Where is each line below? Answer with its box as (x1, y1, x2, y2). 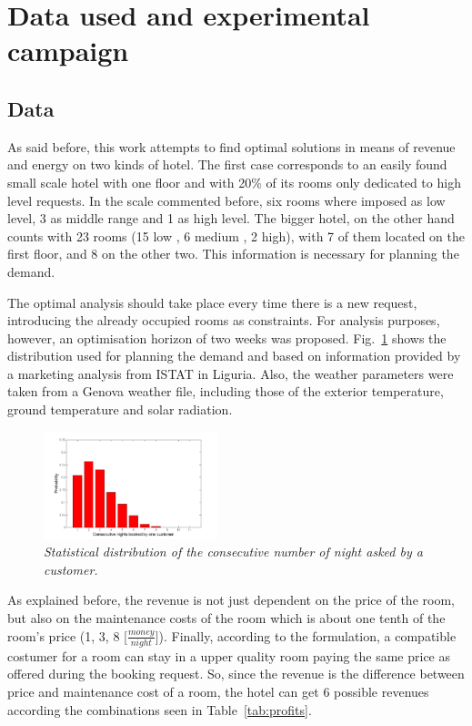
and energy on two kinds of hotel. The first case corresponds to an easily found (7, 155, 447, 174)
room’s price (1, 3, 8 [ (7, 626, 127, 645)
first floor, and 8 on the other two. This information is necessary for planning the (7, 244, 459, 263)
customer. (44, 559, 98, 578)
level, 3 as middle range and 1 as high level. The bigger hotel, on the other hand (7, 209, 455, 228)
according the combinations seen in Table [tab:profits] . (7, 700, 312, 719)
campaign (7, 32, 129, 69)
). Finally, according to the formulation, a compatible (158, 626, 457, 645)
